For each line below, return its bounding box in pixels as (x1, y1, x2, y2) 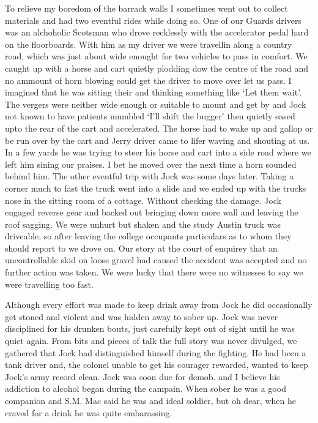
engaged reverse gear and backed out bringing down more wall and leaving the (5, 206, 298, 219)
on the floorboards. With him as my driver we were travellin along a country (5, 37, 292, 50)
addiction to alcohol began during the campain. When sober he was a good (5, 382, 286, 395)
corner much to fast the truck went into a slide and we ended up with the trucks (5, 181, 306, 194)
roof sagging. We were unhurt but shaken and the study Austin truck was (5, 217, 281, 230)
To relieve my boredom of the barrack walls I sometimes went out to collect (5, 2, 288, 14)
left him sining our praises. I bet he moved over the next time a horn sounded (5, 157, 297, 170)
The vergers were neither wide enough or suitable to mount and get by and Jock (5, 97, 306, 110)
